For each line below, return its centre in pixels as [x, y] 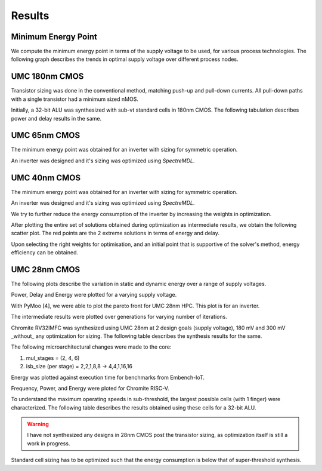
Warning [38, 424]
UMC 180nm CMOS [47, 77]
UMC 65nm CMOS [46, 135]
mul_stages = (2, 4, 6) [53, 358]
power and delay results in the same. [56, 118]
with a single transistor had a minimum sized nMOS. [75, 99]
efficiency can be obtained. [45, 253]
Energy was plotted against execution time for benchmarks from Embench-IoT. [108, 377]
